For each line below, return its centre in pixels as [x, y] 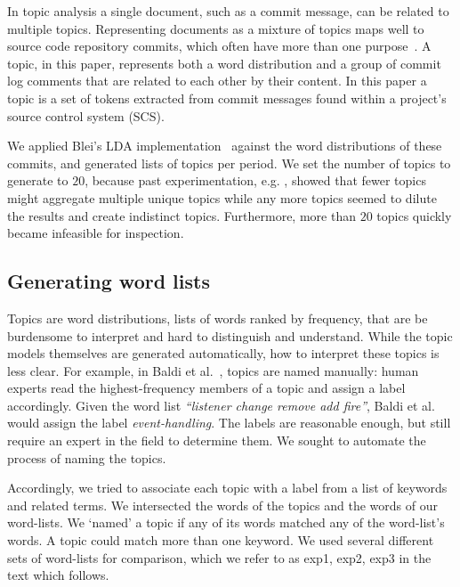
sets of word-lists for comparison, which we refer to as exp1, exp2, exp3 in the [219, 557]
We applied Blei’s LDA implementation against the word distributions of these [225, 146]
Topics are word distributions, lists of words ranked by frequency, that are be [218, 318]
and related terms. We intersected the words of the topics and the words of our [222, 505]
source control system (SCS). [86, 115]
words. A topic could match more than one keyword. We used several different [221, 540]
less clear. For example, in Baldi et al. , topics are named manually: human [213, 370]
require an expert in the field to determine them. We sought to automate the [217, 440]
